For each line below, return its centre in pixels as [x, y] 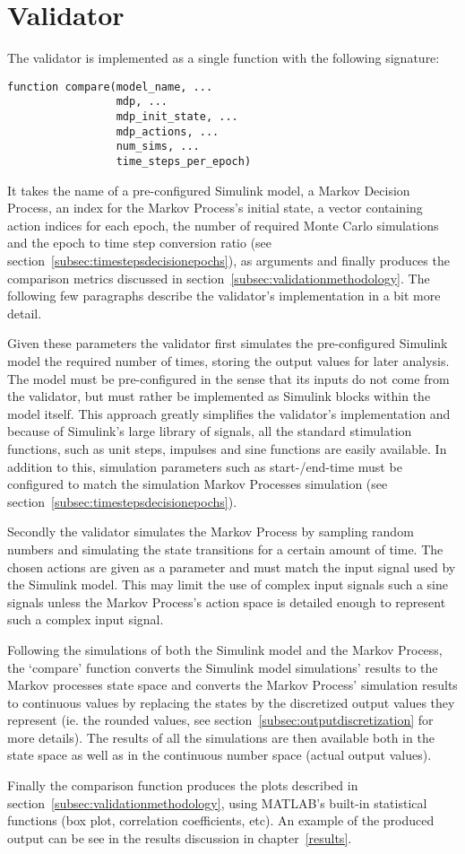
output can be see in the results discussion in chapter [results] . [180, 837]
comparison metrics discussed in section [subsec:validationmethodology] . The [219, 278]
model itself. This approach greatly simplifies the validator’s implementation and [229, 413]
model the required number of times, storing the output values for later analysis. [228, 361]
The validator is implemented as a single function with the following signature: [224, 58]
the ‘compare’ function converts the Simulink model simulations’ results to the [223, 667]
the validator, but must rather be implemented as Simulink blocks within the [219, 396]
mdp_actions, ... [168, 131]
